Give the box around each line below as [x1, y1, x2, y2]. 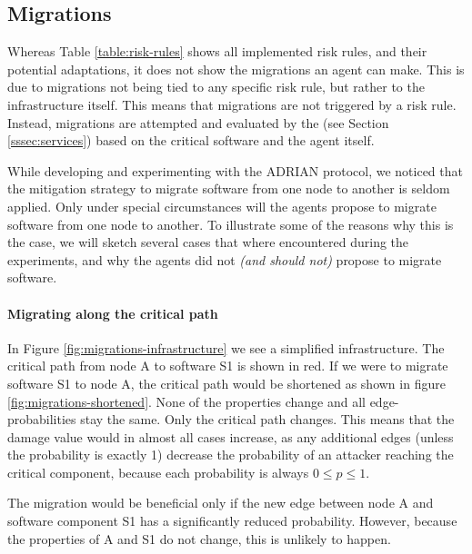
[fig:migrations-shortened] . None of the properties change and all [7, 391, 366, 411]
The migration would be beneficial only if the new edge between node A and [7, 493, 434, 512]
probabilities [7, 410, 76, 429]
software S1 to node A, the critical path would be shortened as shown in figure [7, 373, 446, 392]
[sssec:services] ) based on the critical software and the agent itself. [7, 131, 375, 150]
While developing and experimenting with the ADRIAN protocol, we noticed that [7, 161, 463, 180]
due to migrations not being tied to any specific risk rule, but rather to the [7, 77, 425, 96]
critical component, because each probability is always [7, 462, 309, 481]
